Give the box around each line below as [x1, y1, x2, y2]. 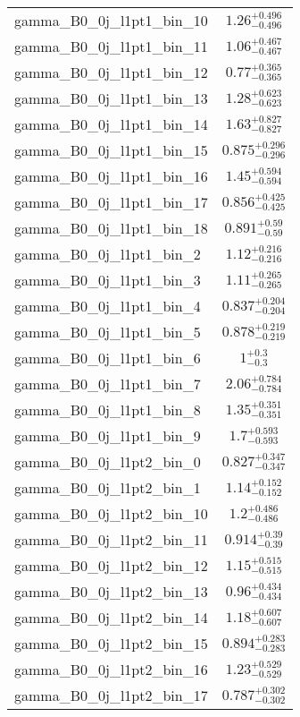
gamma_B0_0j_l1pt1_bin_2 [14, 243, 201, 264]
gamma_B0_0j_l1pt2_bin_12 [14, 555, 208, 576]
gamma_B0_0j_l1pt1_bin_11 [14, 36, 208, 56]
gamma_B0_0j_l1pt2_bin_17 [14, 685, 208, 705]
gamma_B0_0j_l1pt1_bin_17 [14, 192, 208, 212]
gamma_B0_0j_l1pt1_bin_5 [14, 321, 201, 342]
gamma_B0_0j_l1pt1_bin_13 [14, 88, 208, 108]
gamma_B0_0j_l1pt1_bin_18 [14, 218, 208, 238]
